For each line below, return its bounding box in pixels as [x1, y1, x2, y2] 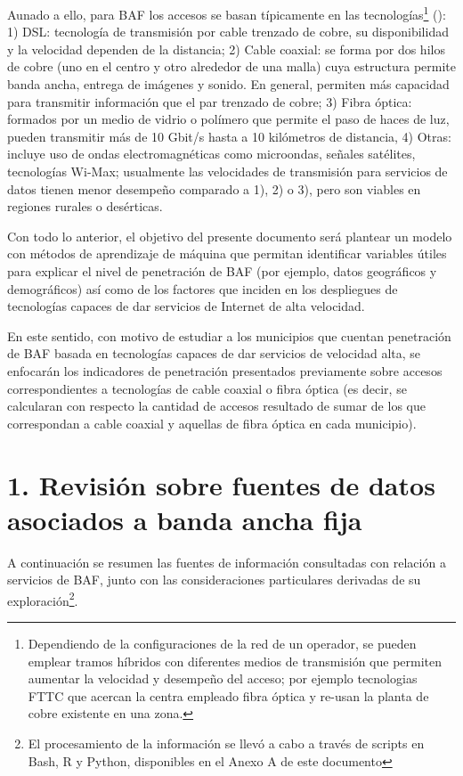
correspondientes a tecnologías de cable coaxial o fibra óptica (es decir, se [7, 379, 407, 397]
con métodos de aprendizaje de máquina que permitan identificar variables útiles [7, 244, 447, 263]
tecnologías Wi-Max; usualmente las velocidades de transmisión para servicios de [7, 162, 448, 180]
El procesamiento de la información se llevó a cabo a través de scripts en [28, 734, 425, 753]
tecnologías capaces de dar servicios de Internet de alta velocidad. [7, 297, 365, 315]
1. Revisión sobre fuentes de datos [7, 466, 435, 502]
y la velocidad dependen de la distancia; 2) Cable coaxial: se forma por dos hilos [7, 39, 445, 58]
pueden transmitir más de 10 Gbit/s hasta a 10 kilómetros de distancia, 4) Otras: [7, 127, 451, 145]
